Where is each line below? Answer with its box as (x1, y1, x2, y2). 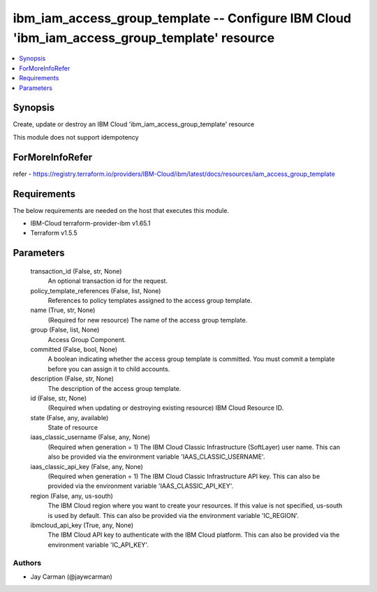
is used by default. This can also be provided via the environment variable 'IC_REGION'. (47, 511, 300, 519)
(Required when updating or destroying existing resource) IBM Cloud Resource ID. (47, 404, 284, 412)
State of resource (47, 423, 98, 432)
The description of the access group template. (47, 384, 182, 392)
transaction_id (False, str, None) (30, 267, 122, 275)
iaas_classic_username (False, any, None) (30, 433, 150, 441)
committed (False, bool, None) (30, 345, 118, 353)
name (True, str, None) (30, 306, 96, 314)
